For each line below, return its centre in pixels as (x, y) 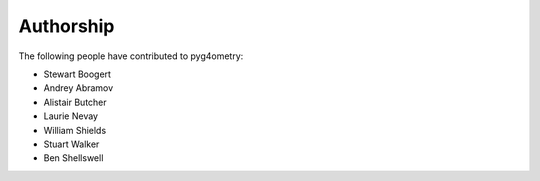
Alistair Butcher (75, 102)
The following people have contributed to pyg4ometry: (131, 56)
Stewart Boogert (77, 74)
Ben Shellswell (73, 158)
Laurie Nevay (71, 116)
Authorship (66, 26)
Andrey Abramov (78, 88)
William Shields (75, 130)
